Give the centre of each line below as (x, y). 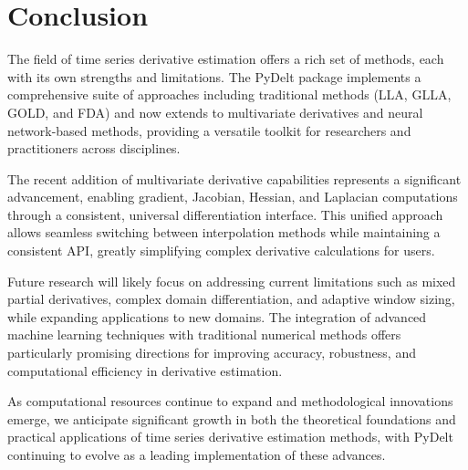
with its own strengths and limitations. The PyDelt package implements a (214, 76)
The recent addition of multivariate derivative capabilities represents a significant (234, 178)
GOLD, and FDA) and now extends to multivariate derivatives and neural (215, 112)
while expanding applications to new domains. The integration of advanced (217, 316)
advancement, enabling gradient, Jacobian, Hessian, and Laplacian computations (233, 197)
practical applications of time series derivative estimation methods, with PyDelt (230, 437)
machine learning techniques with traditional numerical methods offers (204, 334)
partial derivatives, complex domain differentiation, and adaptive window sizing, (231, 299)
